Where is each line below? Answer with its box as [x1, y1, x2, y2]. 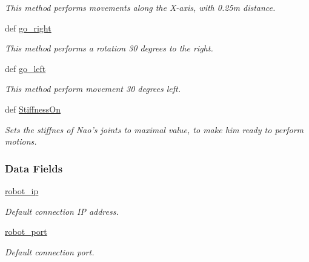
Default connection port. [5, 245, 95, 258]
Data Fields [5, 160, 63, 175]
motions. [5, 135, 37, 148]
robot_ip [5, 184, 39, 197]
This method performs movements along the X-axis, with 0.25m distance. [5, 1, 276, 13]
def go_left [5, 62, 46, 74]
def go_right [5, 21, 51, 34]
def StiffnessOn [5, 102, 61, 115]
